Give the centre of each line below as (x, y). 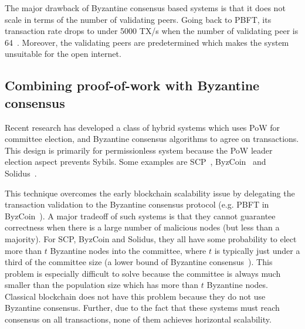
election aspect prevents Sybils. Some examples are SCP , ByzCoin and (135, 162)
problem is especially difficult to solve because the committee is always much (143, 273)
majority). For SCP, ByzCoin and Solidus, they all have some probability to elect (151, 238)
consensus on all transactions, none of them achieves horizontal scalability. (138, 319)
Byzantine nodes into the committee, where (128, 250)
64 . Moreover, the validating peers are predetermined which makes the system (147, 42)
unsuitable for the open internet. (63, 54)
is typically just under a (257, 250)
